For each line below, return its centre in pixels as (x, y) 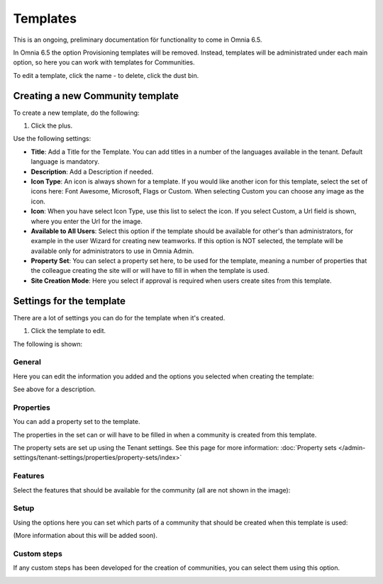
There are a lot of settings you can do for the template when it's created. (119, 318)
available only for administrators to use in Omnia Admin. (112, 251)
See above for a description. (54, 389)
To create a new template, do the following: (76, 113)
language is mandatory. (65, 162)
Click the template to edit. (68, 331)
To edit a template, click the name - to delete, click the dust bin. (106, 75)
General (27, 362)
